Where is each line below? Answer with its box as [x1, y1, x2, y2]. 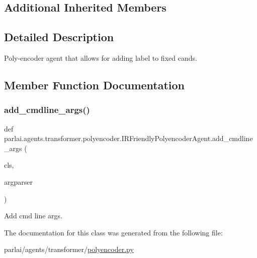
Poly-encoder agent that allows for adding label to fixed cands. [4, 52, 197, 63]
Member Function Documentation [4, 77, 185, 92]
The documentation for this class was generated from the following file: [4, 227, 223, 237]
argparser [4, 176, 33, 187]
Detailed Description [4, 29, 114, 45]
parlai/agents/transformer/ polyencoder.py [4, 244, 134, 254]
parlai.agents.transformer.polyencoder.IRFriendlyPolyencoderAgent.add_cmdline [4, 133, 253, 144]
